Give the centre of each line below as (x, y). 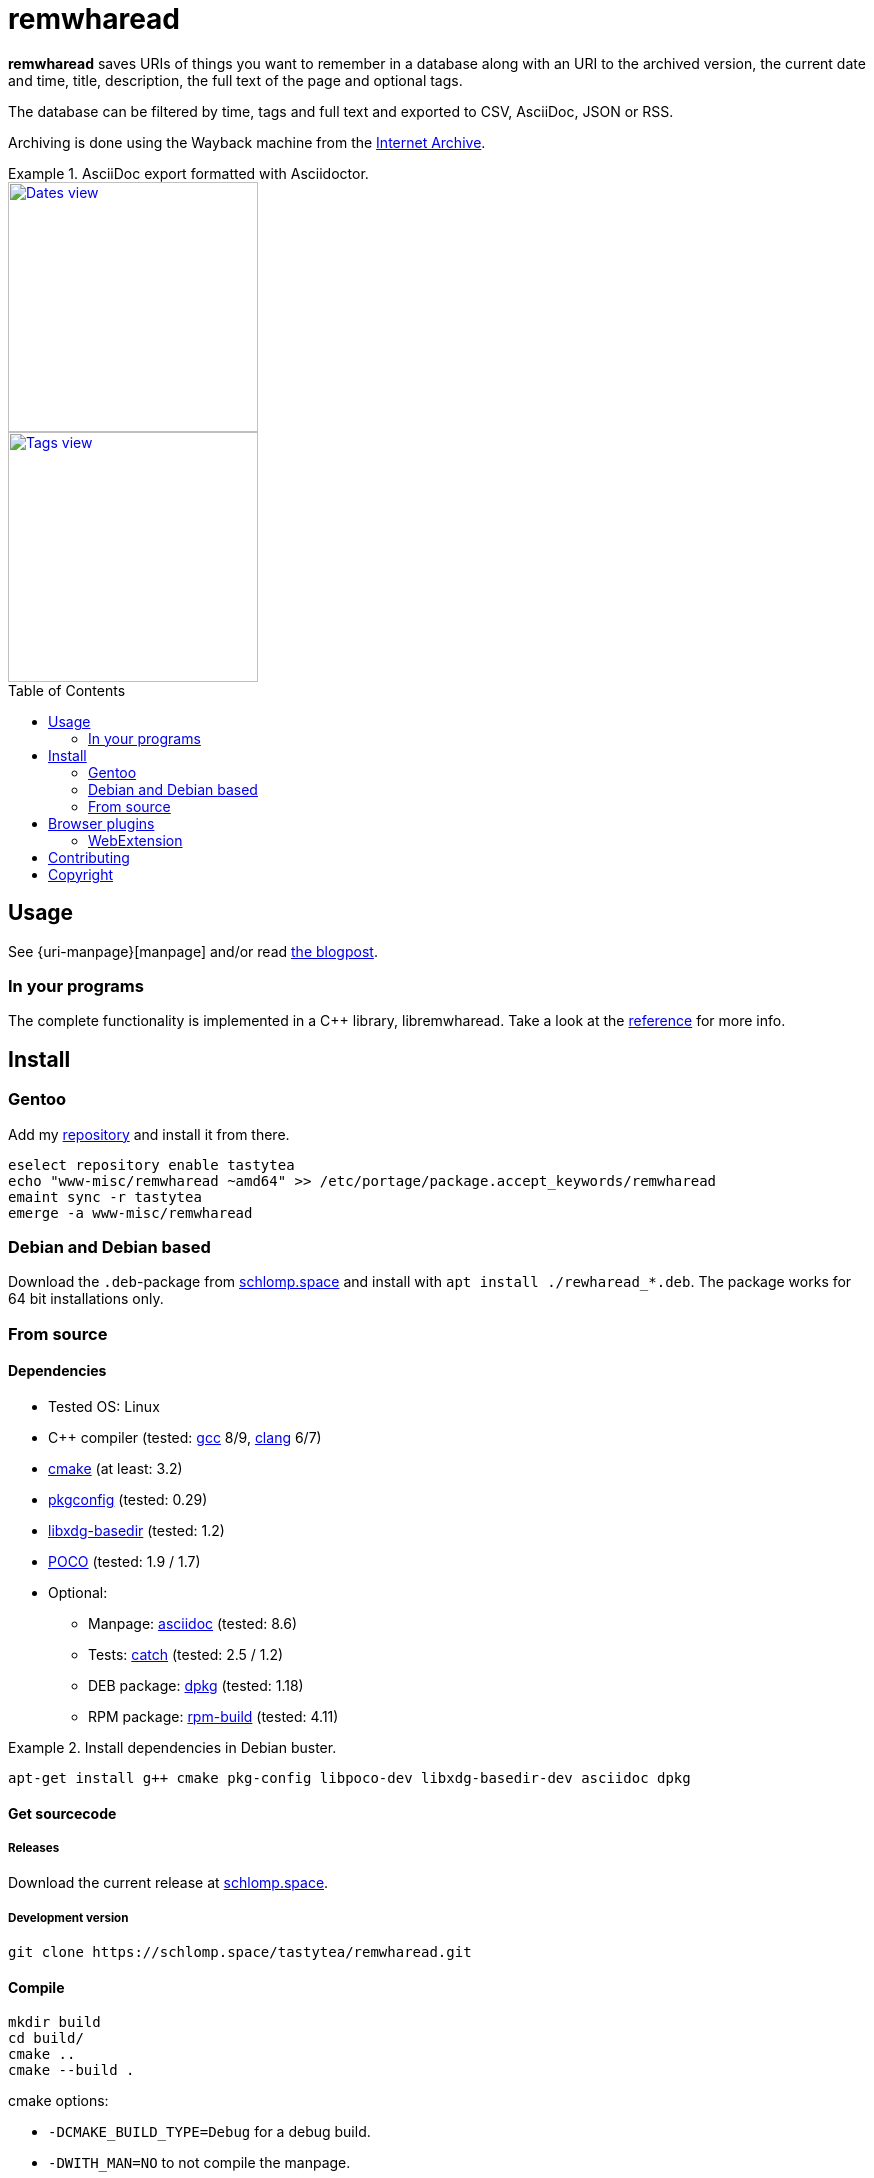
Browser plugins (101, 823)
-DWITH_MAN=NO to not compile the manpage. (199, 2163)
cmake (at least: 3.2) (115, 1468)
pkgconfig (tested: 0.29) (128, 1499)
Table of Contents (67, 690)
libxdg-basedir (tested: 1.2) (136, 1530)
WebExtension (135, 840)
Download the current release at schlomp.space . (168, 1883)
